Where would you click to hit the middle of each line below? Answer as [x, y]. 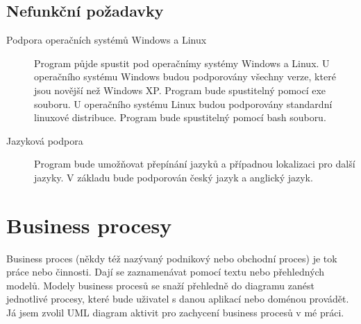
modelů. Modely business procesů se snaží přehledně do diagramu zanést [160, 285]
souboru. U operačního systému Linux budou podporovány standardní [183, 103]
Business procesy [89, 225]
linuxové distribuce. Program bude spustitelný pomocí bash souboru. [180, 117]
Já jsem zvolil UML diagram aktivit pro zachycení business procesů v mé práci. [175, 313]
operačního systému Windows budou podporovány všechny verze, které [185, 76]
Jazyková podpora [45, 140]
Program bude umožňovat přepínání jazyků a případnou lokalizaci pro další [195, 164]
